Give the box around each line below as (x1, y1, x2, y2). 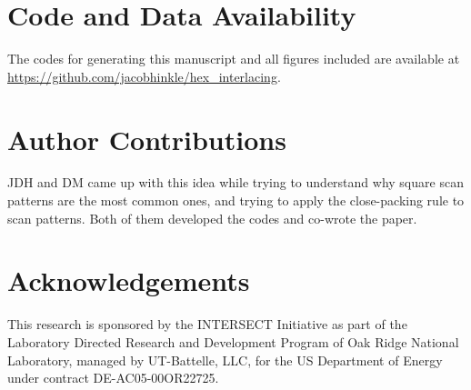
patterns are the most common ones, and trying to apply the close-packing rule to (7, 191, 465, 210)
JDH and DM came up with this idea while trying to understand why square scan (7, 173, 464, 192)
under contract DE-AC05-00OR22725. (7, 368, 219, 387)
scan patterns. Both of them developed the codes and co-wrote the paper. (7, 208, 417, 227)
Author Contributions (7, 120, 286, 157)
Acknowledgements (7, 262, 250, 299)
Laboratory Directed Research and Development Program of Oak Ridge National (7, 332, 459, 351)
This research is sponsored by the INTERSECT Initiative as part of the (7, 315, 407, 334)
